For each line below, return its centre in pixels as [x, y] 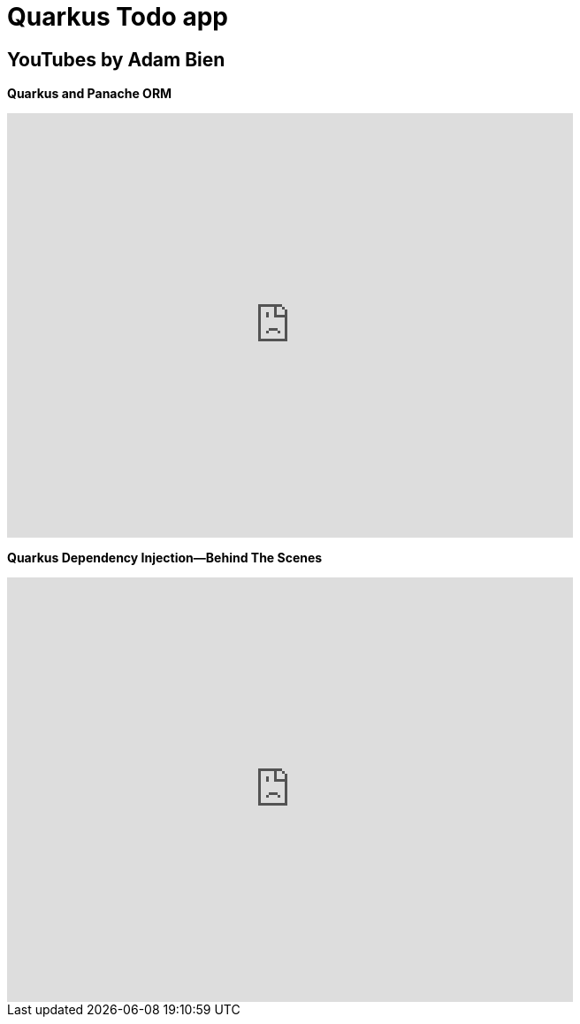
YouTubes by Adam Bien [116, 59]
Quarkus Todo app [118, 17]
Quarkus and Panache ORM [90, 94]
